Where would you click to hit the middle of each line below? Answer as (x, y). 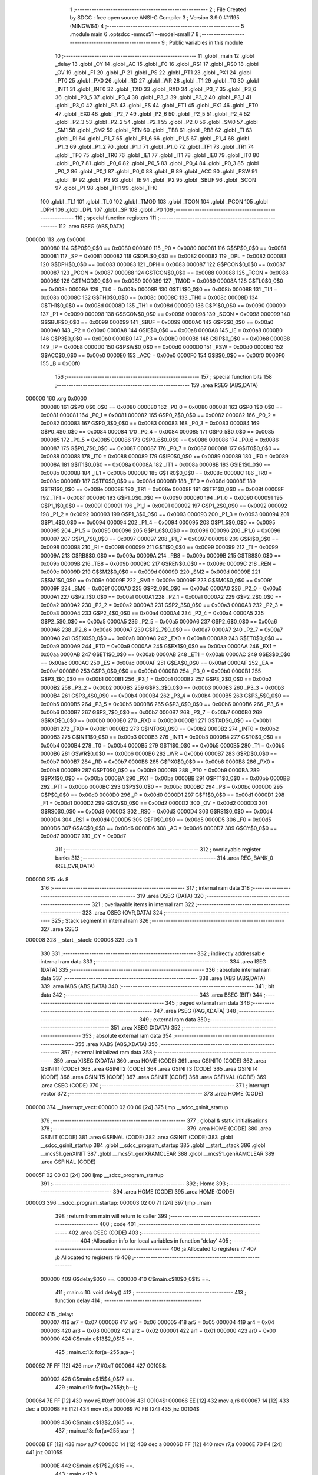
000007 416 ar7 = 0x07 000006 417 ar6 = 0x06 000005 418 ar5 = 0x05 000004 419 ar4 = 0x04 (158, 1322)
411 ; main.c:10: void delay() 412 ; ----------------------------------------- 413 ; (151, 1293)
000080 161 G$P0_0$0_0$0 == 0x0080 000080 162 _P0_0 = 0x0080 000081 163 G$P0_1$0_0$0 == (162, 407)
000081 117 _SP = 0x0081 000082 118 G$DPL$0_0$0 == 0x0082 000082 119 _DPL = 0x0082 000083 (163, 256)
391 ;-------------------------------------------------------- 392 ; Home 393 (133, 1184)
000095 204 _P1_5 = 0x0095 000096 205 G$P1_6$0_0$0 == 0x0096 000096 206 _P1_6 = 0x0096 (160, 530)
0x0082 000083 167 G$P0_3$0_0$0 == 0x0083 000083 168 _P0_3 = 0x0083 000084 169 (150, 423)
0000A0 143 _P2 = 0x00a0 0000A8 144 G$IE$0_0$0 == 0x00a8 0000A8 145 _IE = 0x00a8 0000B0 (161, 330)
